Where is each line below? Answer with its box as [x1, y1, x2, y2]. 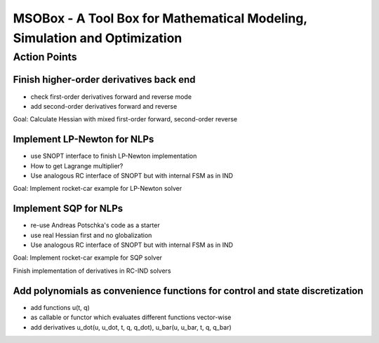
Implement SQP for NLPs [13, 203, 124, 215]
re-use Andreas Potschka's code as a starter [30, 221, 161, 229]
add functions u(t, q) [30, 303, 91, 311]
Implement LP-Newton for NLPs [13, 133, 154, 145]
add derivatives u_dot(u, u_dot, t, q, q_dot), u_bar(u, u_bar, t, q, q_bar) [30, 323, 232, 331]
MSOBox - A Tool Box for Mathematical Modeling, [13, 11, 308, 26]
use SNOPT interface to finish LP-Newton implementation [30, 152, 197, 161]
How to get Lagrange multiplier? [30, 161, 124, 170]
